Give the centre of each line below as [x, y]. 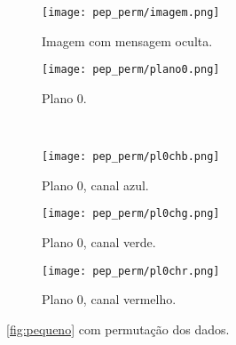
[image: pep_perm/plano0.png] [131, 70]
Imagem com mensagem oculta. [127, 40]
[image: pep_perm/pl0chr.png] [131, 271]
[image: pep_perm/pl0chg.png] [131, 214]
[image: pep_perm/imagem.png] [131, 12]
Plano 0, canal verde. [99, 242]
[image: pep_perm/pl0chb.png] [131, 157]
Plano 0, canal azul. [95, 185]
